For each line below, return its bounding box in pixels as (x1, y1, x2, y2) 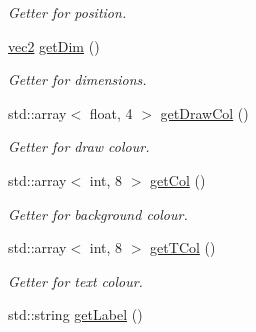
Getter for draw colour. (8, 136, 150, 157)
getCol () (150, 169, 206, 190)
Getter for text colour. (8, 270, 143, 291)
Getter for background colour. (8, 203, 188, 224)
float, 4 (89, 102, 133, 123)
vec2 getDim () (8, 35, 100, 56)
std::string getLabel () (8, 304, 143, 325)
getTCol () (150, 237, 216, 258)
